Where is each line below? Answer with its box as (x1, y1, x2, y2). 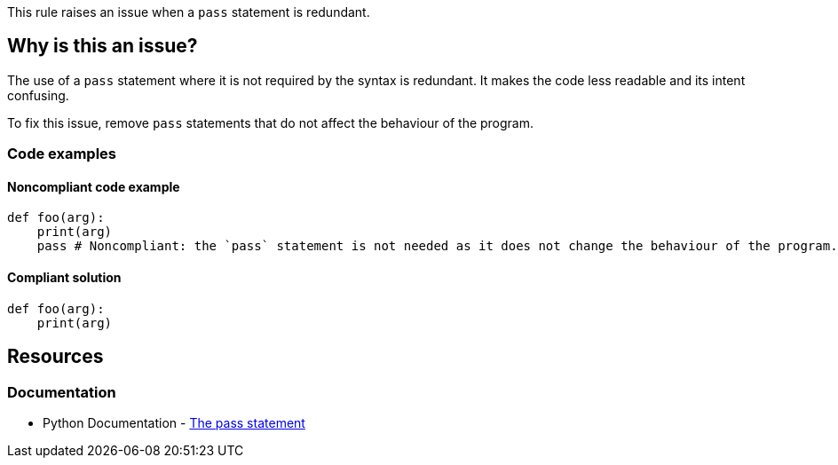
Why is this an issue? (7, 35, 198, 58)
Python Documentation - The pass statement (43, 414, 305, 430)
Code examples (7, 145, 117, 163)
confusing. (7, 87, 69, 103)
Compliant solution (7, 270, 122, 286)
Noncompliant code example (7, 178, 180, 194)
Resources (7, 345, 104, 368)
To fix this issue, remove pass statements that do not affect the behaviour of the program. (7, 114, 534, 130)
